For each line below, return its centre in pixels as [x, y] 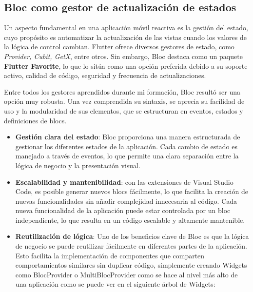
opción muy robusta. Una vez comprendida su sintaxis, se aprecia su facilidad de [124, 101]
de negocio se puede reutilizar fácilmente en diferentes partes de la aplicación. [131, 246]
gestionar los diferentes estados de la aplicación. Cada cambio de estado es [126, 146]
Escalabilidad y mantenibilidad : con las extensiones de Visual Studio [124, 182]
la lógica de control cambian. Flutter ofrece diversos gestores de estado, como [119, 47]
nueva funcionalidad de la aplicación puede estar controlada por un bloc [123, 210]
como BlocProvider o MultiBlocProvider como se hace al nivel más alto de [126, 274]
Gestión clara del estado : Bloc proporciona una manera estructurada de [128, 137]
